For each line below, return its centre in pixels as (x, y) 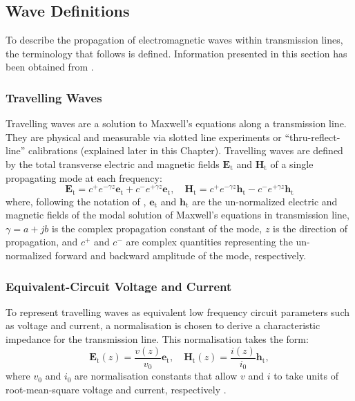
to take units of (306, 376)
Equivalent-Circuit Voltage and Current (119, 286)
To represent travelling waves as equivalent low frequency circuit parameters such (177, 311)
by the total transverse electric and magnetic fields (113, 164)
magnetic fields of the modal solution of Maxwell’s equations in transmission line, (177, 215)
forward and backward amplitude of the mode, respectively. (181, 255)
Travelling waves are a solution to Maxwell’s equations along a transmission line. (176, 123)
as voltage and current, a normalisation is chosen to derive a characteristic (163, 325)
